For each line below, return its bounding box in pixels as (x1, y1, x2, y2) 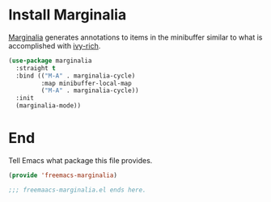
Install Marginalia (8, 6, 127, 24)
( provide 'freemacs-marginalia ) (8, 171, 117, 179)
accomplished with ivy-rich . (8, 40, 101, 50)
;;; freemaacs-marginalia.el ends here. (8, 186, 147, 194)
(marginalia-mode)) (15, 102, 82, 110)
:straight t (15, 64, 57, 72)
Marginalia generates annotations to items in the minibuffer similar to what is (8, 32, 263, 42)
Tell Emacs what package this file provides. (8, 156, 153, 165)
